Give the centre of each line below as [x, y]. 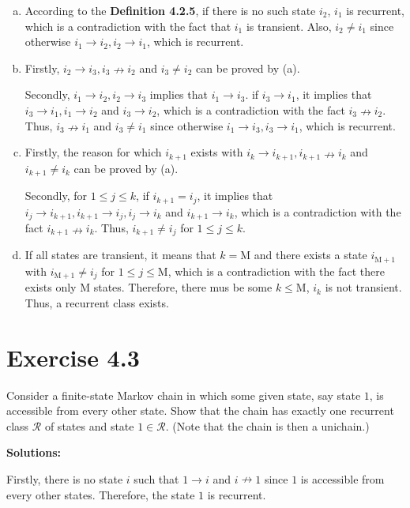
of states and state [89, 425]
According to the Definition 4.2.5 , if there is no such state [170, 10]
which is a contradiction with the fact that [128, 26]
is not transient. [363, 287]
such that [156, 479]
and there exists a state [310, 255]
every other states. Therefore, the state [101, 494]
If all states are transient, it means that [120, 255]
